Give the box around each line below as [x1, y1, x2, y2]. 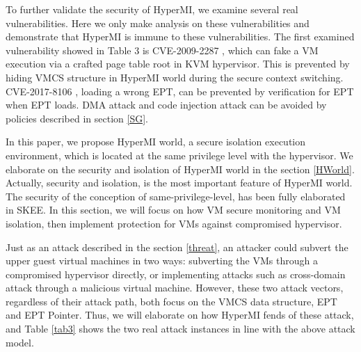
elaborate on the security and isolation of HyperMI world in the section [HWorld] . [6, 161, 355, 176]
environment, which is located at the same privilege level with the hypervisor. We [6, 147, 353, 162]
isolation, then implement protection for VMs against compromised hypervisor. [6, 216, 342, 230]
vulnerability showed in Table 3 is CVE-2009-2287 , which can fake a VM [6, 42, 319, 57]
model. [6, 335, 34, 349]
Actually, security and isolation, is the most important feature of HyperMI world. [6, 175, 353, 190]
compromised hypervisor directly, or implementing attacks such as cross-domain [6, 266, 346, 281]
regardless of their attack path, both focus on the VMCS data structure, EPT [6, 294, 337, 308]
